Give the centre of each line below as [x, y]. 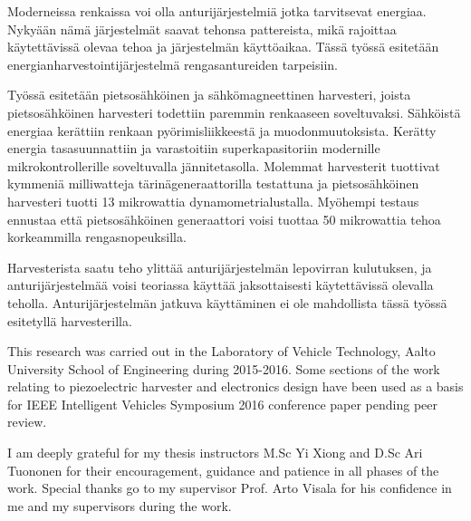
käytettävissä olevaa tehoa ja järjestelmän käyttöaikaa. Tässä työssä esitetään [223, 47]
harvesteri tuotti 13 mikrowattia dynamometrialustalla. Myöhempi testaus [213, 201]
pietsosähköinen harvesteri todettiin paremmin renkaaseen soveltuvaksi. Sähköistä [234, 112]
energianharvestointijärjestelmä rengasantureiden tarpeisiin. [173, 64]
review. [27, 422]
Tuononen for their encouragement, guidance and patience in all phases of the [223, 470]
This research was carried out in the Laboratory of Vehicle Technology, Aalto [221, 351]
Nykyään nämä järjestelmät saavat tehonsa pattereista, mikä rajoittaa [202, 29]
